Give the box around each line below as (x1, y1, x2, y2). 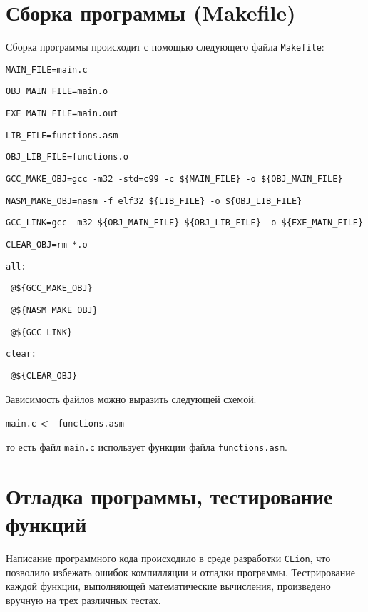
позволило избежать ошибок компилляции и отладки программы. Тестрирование (6, 564, 355, 579)
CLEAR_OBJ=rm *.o (6, 240, 88, 250)
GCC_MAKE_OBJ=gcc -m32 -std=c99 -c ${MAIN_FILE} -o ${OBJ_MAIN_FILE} (6, 174, 343, 185)
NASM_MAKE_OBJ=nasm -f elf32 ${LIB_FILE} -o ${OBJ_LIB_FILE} (6, 195, 302, 206)
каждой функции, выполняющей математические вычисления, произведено (6, 578, 331, 593)
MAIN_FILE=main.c (6, 64, 88, 75)
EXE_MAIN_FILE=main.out (6, 108, 118, 119)
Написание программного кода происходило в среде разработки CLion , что (6, 550, 331, 565)
